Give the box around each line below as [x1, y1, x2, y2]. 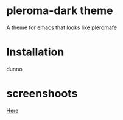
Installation [6, 45, 65, 59]
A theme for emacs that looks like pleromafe [6, 24, 118, 31]
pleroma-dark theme [6, 4, 113, 18]
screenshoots [6, 86, 78, 101]
